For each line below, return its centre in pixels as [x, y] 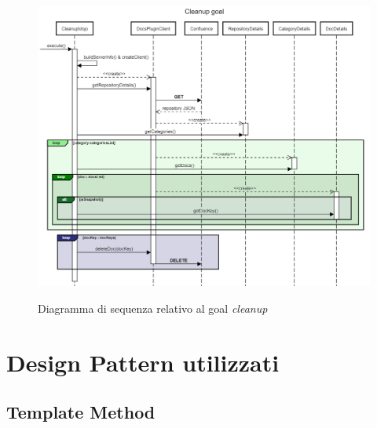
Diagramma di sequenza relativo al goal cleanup [153, 308]
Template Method [81, 412]
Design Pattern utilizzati [143, 362]
